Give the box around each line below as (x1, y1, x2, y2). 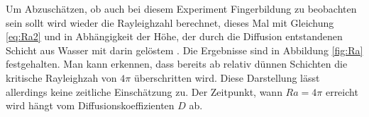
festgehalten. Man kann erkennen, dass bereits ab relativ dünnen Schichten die (6, 56, 348, 71)
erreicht (325, 84, 358, 99)
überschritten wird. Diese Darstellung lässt (133, 70, 320, 85)
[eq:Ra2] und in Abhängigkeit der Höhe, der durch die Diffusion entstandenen (6, 29, 343, 44)
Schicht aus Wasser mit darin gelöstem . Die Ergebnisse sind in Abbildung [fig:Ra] (6, 42, 363, 57)
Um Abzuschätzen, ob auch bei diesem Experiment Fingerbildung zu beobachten (6, 1, 357, 16)
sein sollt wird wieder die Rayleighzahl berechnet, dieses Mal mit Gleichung (6, 15, 334, 30)
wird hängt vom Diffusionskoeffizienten (6, 98, 175, 113)
